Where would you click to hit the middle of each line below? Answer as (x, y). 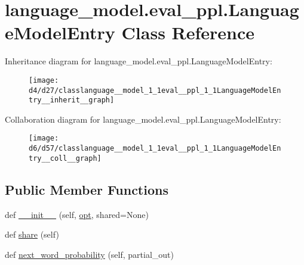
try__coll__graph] (65, 158)
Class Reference (188, 32)
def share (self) (32, 234)
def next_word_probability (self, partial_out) (89, 254)
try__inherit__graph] (72, 100)
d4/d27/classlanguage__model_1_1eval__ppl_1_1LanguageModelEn (155, 90)
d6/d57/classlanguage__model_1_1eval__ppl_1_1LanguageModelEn (155, 149)
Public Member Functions (87, 189)
